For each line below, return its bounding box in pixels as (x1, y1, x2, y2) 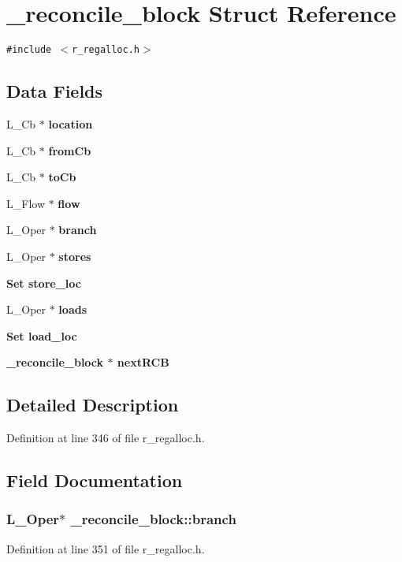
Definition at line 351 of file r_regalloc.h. (6, 540, 205, 556)
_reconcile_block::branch (70, 509, 236, 529)
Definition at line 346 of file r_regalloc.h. (6, 430, 205, 446)
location (48, 115, 93, 132)
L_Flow (6, 195, 45, 211)
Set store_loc (6, 274, 81, 291)
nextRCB (117, 354, 169, 370)
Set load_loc (6, 327, 77, 344)
